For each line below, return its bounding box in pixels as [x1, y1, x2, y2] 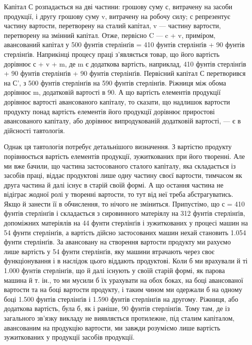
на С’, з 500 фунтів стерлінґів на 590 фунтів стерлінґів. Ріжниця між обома [4, 77, 226, 87]
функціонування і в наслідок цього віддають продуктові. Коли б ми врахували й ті [4, 256, 248, 266]
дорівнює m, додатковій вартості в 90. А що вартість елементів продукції [4, 87, 221, 97]
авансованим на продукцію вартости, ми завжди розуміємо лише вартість [4, 322, 220, 332]
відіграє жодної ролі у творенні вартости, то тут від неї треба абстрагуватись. [4, 189, 234, 199]
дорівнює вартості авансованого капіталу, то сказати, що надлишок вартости [4, 96, 230, 106]
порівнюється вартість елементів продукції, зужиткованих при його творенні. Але [4, 151, 245, 161]
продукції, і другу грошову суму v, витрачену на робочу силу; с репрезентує [4, 11, 231, 21]
